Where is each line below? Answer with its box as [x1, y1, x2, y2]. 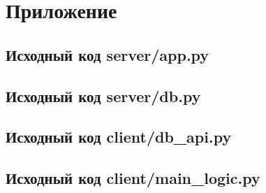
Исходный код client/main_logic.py [6, 167, 260, 189]
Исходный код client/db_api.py [6, 126, 232, 148]
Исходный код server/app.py [6, 43, 209, 65]
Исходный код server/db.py [6, 85, 201, 106]
